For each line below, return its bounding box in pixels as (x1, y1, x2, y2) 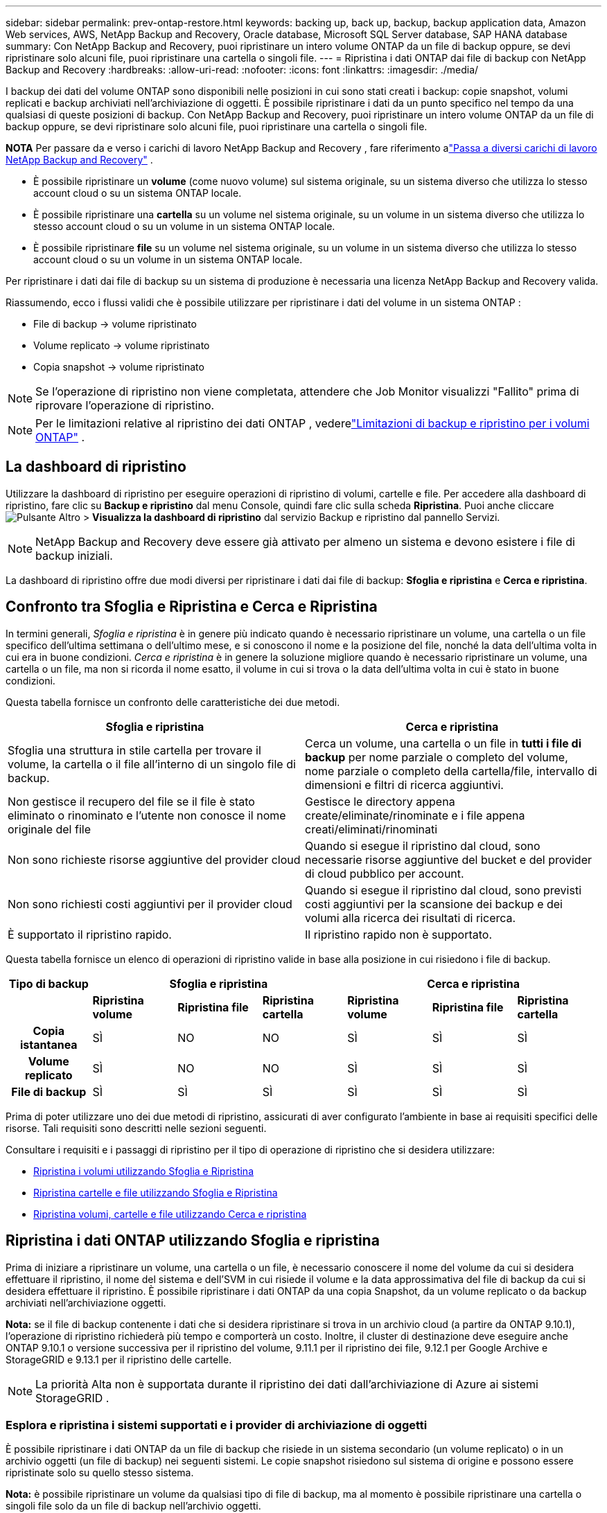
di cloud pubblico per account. (305, 866, 464, 881)
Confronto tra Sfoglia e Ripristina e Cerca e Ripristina (6, 598, 378, 616)
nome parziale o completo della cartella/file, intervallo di (305, 763, 597, 778)
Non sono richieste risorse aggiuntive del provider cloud (8, 852, 301, 867)
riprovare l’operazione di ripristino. (35, 398, 215, 412)
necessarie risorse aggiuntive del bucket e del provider (305, 852, 592, 867)
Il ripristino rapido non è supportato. (305, 927, 493, 941)
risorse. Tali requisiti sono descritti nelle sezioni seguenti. (6, 1122, 267, 1134)
